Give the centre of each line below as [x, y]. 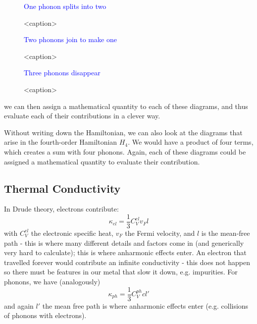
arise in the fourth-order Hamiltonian [61, 142]
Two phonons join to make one [70, 39]
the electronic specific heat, [72, 233]
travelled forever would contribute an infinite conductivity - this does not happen [127, 262]
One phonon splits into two [65, 6]
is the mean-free [226, 233]
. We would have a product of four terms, [191, 142]
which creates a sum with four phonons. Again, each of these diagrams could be [125, 151]
